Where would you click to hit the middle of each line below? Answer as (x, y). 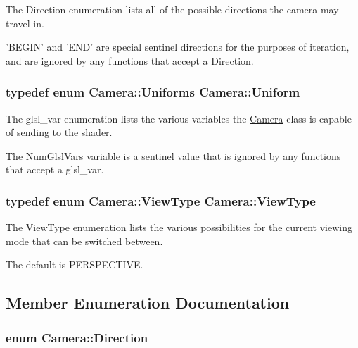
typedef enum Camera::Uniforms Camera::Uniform (153, 92)
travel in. (25, 23)
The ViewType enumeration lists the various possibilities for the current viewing (179, 227)
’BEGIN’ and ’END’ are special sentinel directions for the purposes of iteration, (178, 47)
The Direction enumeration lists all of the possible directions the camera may (172, 9)
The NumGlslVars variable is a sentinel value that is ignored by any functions (173, 155)
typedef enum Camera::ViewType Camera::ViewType (161, 200)
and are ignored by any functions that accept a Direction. (130, 60)
